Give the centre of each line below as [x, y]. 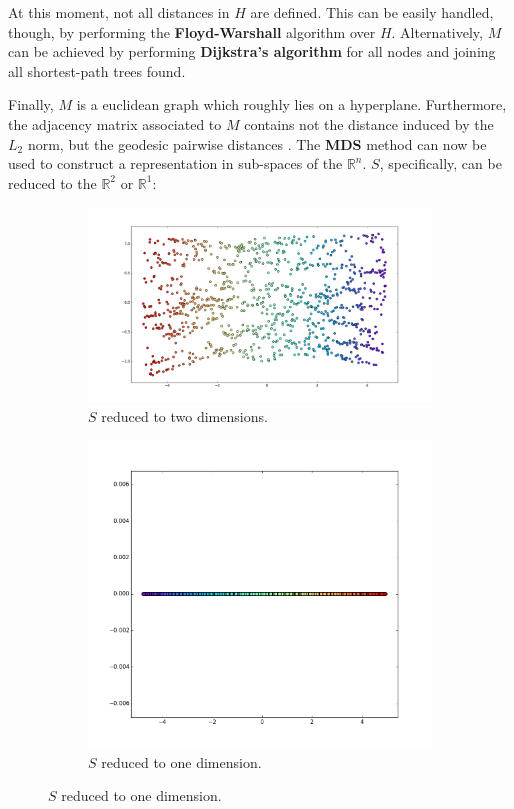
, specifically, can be [440, 163]
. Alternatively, [437, 31]
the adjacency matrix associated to [115, 123]
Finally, [31, 104]
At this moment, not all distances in [119, 12]
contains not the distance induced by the [369, 123]
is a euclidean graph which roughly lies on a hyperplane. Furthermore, [291, 104]
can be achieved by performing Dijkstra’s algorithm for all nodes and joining [252, 51]
